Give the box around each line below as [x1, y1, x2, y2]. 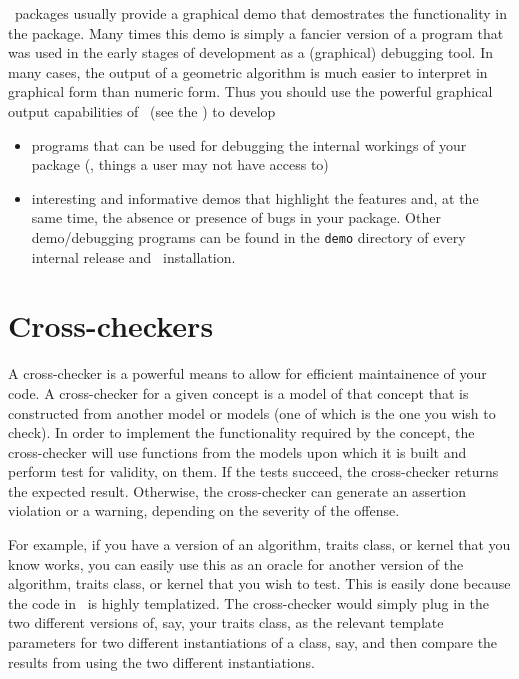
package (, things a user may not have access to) [31, 154, 329, 175]
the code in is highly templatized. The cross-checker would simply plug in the [8, 592, 490, 613]
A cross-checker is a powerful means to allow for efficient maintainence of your [8, 363, 487, 384]
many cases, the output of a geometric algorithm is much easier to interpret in [8, 61, 488, 82]
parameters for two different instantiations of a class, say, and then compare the [8, 632, 498, 653]
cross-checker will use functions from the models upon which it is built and [8, 441, 467, 462]
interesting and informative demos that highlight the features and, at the [31, 187, 479, 208]
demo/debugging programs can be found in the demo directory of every [31, 226, 466, 247]
